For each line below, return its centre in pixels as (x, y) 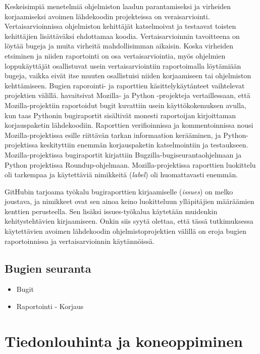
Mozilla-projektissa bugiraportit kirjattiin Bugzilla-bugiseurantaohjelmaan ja (123, 154)
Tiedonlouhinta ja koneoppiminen (124, 341)
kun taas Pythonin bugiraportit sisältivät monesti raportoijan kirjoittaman (120, 115)
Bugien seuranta (48, 268)
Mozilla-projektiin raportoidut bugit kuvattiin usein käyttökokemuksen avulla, (125, 105)
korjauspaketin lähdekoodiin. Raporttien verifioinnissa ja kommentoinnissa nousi (129, 125)
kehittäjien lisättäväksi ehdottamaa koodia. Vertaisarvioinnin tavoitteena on (122, 36)
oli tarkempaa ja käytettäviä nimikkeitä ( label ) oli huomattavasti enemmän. (121, 174)
